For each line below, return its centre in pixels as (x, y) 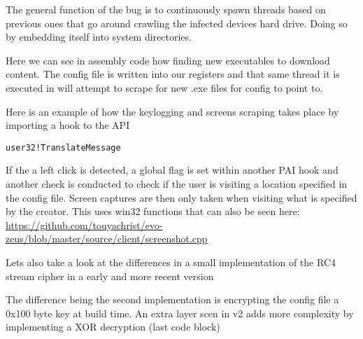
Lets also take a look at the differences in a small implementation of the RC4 (171, 262)
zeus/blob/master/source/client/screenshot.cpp (107, 238)
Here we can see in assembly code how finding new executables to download (168, 60)
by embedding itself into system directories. (99, 37)
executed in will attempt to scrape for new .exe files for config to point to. (164, 87)
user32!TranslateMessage (63, 147)
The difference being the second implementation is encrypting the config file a (172, 299)
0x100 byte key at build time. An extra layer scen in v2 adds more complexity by (180, 313)
